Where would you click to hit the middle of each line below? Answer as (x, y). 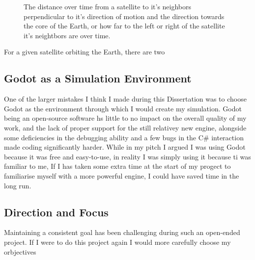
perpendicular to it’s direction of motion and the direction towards (124, 16)
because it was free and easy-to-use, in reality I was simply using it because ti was (127, 156)
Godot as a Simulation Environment (98, 78)
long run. (18, 185)
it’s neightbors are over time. (67, 35)
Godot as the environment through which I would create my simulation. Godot (123, 108)
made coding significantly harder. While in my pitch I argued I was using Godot (125, 147)
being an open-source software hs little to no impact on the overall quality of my (125, 118)
